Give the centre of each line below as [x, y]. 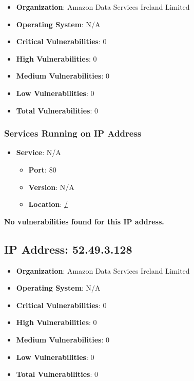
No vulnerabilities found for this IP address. [84, 221]
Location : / [48, 204]
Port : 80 [42, 169]
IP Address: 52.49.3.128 [68, 249]
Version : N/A [51, 187]
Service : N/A [38, 152]
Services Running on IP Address [73, 133]
